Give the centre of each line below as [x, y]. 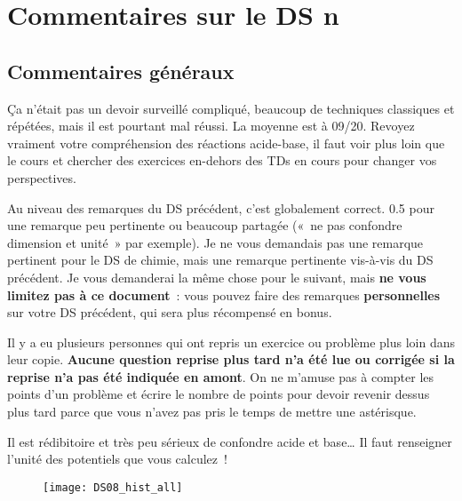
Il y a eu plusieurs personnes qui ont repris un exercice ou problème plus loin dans [231, 342]
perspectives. [42, 177]
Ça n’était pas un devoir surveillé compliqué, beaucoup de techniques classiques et [231, 108]
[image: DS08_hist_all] [113, 487]
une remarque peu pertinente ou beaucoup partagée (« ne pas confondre [205, 225]
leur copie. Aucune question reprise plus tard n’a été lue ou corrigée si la [231, 359]
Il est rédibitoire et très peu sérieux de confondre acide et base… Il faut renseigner [230, 441]
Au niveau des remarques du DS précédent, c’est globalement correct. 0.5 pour [221, 207]
